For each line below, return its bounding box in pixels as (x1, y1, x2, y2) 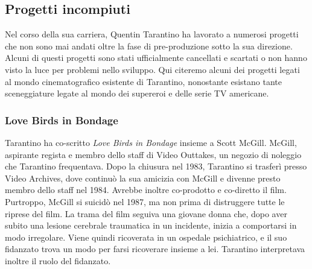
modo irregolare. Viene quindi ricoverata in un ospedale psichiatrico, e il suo (5, 230, 287, 243)
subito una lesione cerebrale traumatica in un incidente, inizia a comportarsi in (5, 219, 297, 232)
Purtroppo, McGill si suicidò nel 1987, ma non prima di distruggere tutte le (5, 195, 285, 207)
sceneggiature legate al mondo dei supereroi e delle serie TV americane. (5, 87, 269, 100)
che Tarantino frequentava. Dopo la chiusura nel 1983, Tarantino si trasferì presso (5, 160, 307, 172)
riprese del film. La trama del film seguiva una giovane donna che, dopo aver (5, 207, 287, 220)
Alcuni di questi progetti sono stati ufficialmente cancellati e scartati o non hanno (5, 51, 307, 64)
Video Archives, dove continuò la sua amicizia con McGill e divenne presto (5, 171, 281, 184)
